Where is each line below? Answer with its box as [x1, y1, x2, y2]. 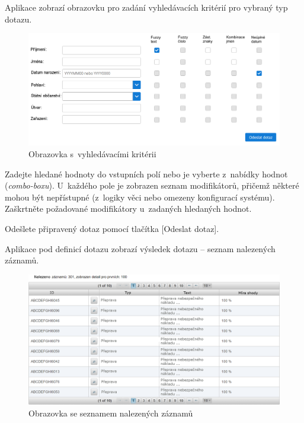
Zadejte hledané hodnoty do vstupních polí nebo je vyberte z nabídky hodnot [5, 167, 288, 180]
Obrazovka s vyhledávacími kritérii [28, 148, 156, 160]
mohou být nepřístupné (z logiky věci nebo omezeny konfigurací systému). [5, 190, 275, 203]
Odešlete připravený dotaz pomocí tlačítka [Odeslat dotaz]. [5, 222, 219, 234]
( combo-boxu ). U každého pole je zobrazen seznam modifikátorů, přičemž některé [5, 179, 299, 192]
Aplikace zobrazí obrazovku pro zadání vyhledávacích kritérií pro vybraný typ [5, 1, 288, 13]
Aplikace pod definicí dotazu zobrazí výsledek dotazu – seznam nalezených [5, 242, 276, 255]
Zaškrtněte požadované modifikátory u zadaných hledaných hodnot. [5, 202, 252, 215]
